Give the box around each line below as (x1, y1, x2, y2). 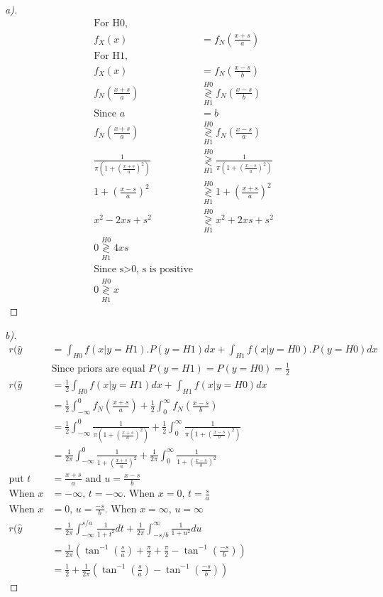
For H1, (94, 50, 128, 61)
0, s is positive (131, 264, 194, 274)
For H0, (94, 18, 128, 28)
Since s (94, 264, 124, 274)
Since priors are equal (51, 363, 145, 374)
